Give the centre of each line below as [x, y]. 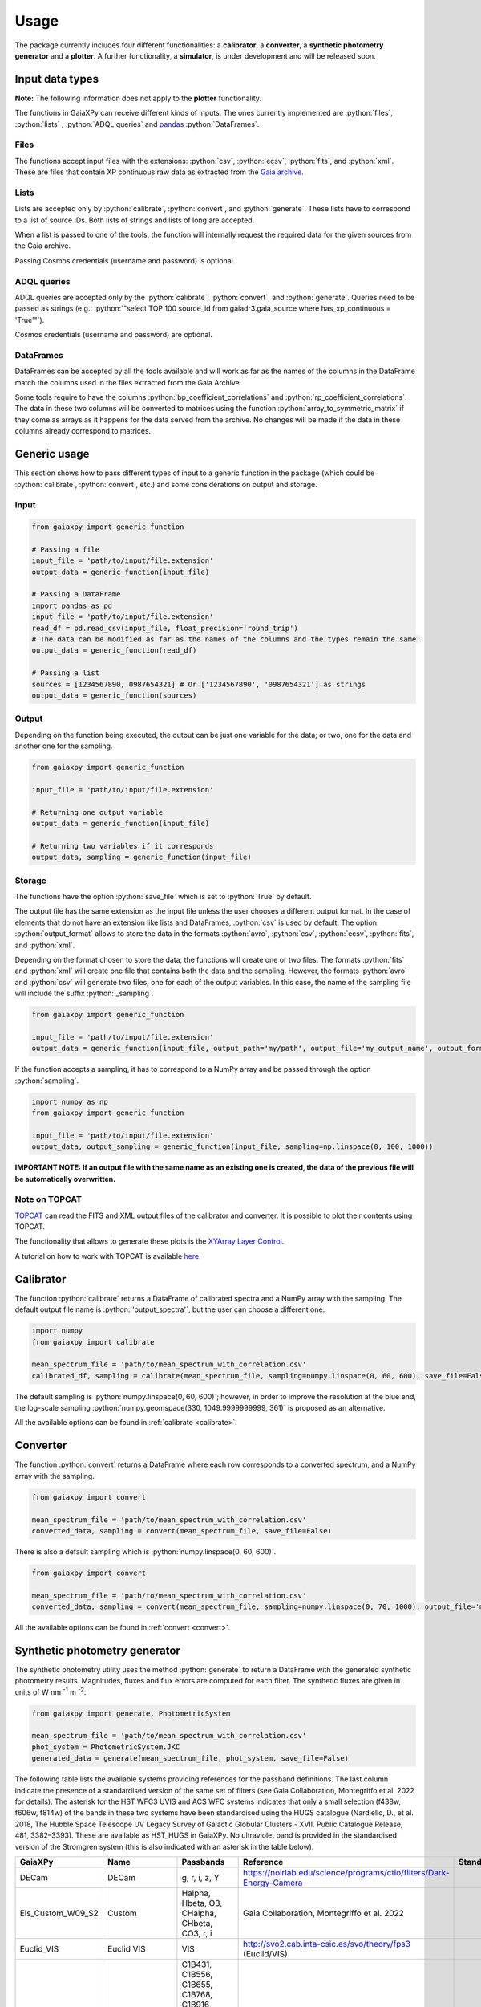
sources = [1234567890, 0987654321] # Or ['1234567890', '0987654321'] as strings [199, 684]
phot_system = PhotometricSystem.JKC [106, 1747]
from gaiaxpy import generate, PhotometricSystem [131, 1713]
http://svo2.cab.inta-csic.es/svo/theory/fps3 [327, 1944]
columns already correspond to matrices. [83, 431]
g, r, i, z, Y [200, 1877]
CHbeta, [197, 1923]
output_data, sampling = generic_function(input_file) [141, 857]
